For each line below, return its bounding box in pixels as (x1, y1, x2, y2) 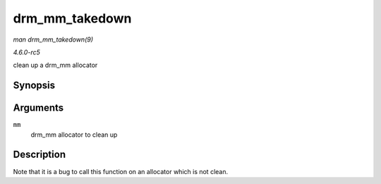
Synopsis (13, 80, 56, 92)
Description (13, 149, 66, 161)
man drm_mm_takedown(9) (13, 35, 94, 44)
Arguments (13, 102, 64, 114)
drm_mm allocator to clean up (30, 130, 118, 139)
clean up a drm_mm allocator (13, 61, 98, 70)
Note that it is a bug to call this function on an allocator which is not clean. (13, 167, 229, 176)
